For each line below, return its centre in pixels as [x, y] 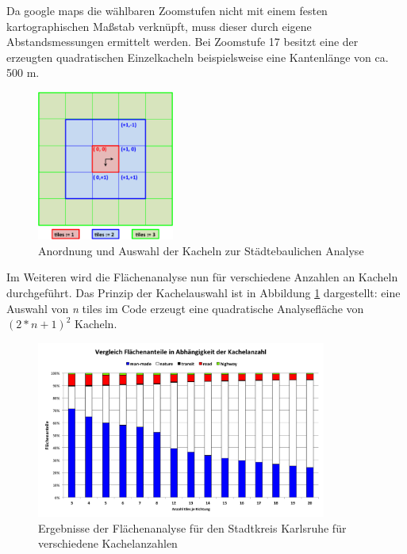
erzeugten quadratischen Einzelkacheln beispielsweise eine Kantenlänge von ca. [198, 57]
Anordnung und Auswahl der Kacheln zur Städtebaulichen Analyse [201, 250]
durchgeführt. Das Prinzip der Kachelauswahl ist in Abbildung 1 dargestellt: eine [203, 292]
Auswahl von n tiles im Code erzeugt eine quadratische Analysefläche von [185, 308]
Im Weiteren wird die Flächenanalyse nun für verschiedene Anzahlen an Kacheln [202, 277]
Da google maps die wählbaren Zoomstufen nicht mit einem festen [167, 10]
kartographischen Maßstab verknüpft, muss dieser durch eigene [159, 26]
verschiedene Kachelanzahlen [108, 543]
